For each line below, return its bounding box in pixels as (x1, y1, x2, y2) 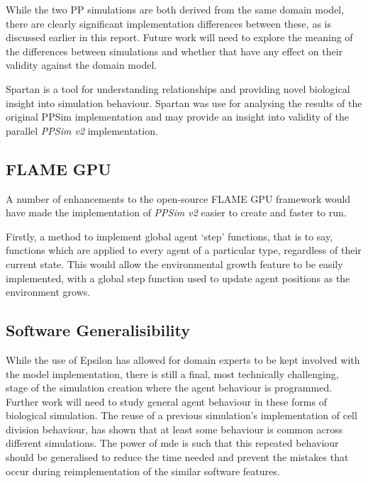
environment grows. (6, 284, 91, 299)
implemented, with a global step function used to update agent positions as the (6, 270, 350, 285)
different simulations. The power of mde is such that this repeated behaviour (6, 435, 339, 450)
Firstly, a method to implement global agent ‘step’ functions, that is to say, (6, 228, 333, 243)
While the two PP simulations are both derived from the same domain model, (6, 2, 345, 16)
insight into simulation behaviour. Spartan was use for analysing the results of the (6, 95, 362, 110)
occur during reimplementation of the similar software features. (6, 463, 280, 478)
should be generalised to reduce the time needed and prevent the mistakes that (6, 450, 349, 465)
